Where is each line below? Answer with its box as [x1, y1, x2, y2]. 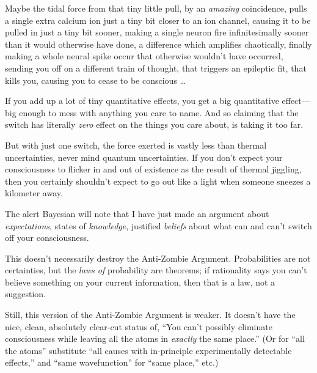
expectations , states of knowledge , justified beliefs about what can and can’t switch [5, 219, 312, 232]
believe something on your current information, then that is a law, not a [5, 275, 275, 288]
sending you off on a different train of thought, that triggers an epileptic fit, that [5, 61, 307, 74]
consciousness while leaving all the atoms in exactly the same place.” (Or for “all [5, 332, 305, 345]
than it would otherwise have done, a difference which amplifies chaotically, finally [5, 37, 312, 50]
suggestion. [5, 287, 46, 300]
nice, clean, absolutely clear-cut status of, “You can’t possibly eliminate [5, 320, 272, 333]
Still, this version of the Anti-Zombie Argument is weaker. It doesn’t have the [5, 308, 296, 321]
